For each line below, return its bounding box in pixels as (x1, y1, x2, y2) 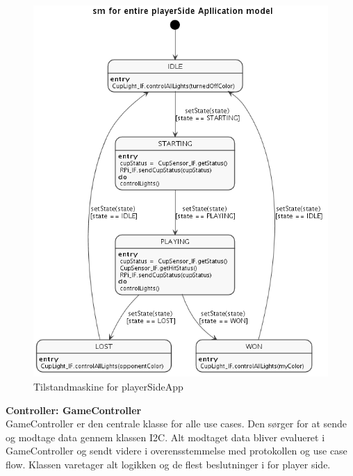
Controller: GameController (6, 402, 142, 417)
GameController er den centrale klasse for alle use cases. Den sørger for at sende (6, 416, 347, 431)
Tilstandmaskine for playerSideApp (33, 379, 183, 394)
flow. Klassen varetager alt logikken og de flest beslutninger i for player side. (6, 457, 331, 472)
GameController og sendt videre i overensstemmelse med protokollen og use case (6, 443, 347, 458)
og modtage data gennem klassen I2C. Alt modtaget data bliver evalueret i (6, 429, 325, 444)
